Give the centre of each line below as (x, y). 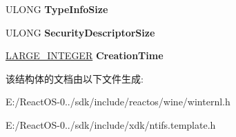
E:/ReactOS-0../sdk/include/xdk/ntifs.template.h (111, 124)
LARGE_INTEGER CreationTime (85, 55)
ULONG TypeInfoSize (57, 9)
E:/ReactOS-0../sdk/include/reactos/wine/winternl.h (118, 102)
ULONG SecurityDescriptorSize (80, 32)
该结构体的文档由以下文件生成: (75, 78)
